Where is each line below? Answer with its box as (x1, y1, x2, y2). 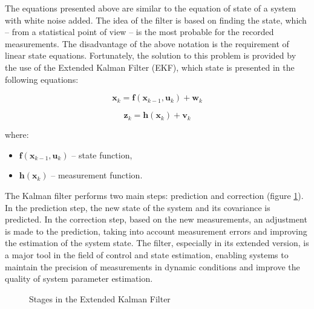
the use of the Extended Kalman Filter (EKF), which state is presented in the (5, 60, 295, 73)
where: (5, 128, 29, 141)
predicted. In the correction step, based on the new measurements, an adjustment (5, 213, 307, 226)
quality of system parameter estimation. (5, 272, 153, 285)
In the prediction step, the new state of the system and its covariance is (5, 201, 270, 213)
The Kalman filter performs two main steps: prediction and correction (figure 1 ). (5, 189, 304, 201)
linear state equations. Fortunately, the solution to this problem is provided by (5, 49, 296, 62)
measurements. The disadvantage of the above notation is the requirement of (5, 37, 289, 50)
